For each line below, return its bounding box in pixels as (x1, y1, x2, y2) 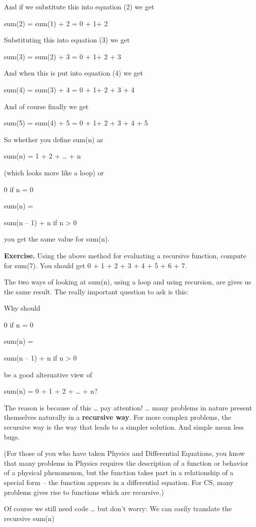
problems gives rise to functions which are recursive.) (4, 486, 164, 497)
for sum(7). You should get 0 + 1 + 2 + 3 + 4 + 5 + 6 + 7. (4, 260, 187, 270)
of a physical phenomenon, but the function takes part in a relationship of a (4, 467, 234, 478)
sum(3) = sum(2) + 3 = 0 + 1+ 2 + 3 (4, 51, 121, 61)
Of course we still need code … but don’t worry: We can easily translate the (4, 503, 232, 514)
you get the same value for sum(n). (4, 234, 110, 244)
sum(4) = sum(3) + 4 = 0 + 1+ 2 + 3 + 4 (4, 84, 135, 94)
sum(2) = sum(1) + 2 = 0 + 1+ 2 (4, 18, 108, 28)
